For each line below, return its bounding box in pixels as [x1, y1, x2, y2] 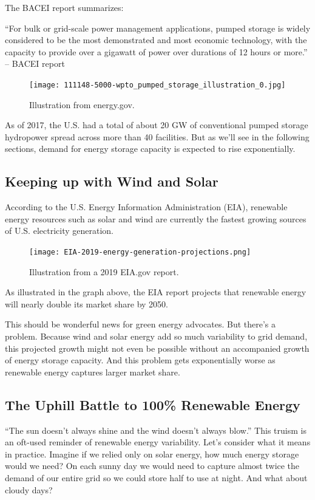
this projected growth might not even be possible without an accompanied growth [5, 341, 310, 354]
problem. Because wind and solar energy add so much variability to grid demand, [5, 330, 308, 343]
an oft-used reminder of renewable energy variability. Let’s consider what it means [5, 436, 311, 448]
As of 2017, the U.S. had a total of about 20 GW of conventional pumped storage [5, 118, 308, 131]
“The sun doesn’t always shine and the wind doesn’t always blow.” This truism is [5, 423, 307, 436]
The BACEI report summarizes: [5, 1, 124, 13]
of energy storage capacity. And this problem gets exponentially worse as [5, 354, 276, 366]
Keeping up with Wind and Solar [5, 172, 218, 191]
